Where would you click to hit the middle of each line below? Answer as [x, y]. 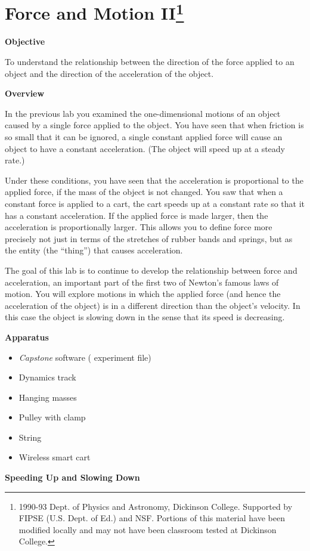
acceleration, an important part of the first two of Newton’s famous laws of [142, 282]
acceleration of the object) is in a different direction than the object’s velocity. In [153, 305]
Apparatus [27, 337]
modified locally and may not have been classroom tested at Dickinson [148, 529]
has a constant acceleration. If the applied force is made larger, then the [137, 215]
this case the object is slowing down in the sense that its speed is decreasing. [145, 317]
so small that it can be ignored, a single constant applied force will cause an [144, 137]
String [30, 437]
